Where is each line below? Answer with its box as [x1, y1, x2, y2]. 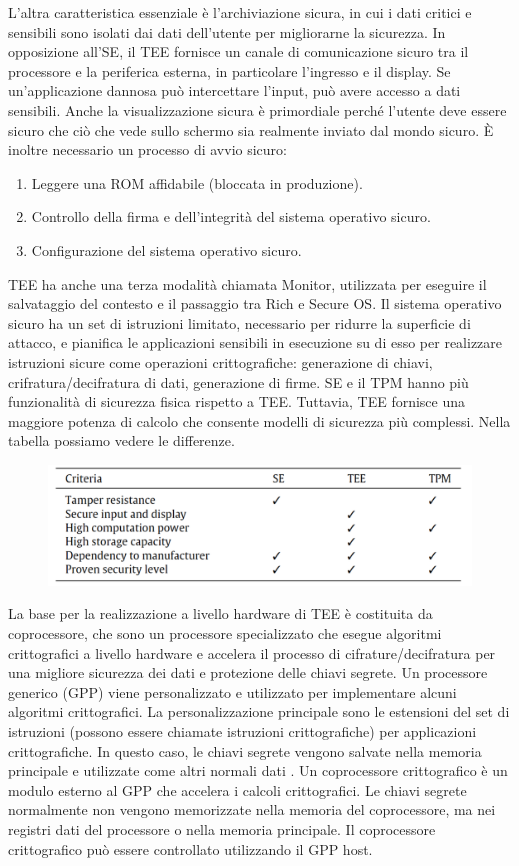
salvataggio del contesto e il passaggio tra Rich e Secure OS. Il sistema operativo [8, 293, 502, 314]
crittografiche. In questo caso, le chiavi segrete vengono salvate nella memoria [8, 740, 482, 761]
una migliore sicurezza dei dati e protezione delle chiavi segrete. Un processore [8, 662, 488, 683]
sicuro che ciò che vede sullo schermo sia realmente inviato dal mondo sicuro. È [8, 119, 494, 140]
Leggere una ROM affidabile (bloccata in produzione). [31, 172, 363, 193]
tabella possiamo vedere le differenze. [8, 430, 235, 451]
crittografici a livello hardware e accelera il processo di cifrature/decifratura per [8, 642, 496, 663]
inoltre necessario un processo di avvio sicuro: [8, 139, 287, 160]
